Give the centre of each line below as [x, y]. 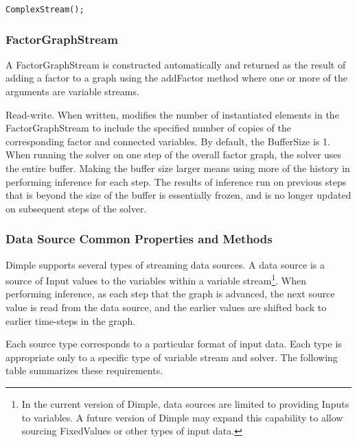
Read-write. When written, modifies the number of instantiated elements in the [172, 114]
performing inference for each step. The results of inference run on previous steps [176, 181]
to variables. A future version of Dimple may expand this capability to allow [182, 417]
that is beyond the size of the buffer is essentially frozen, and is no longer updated [178, 195]
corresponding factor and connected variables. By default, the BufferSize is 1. [168, 141]
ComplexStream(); [45, 10]
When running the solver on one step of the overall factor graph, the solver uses [174, 155]
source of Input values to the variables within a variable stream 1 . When [156, 279]
